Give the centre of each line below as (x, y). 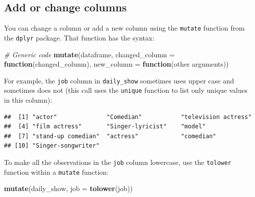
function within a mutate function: (56, 172)
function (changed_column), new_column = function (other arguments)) (116, 64)
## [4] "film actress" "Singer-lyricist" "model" (105, 127)
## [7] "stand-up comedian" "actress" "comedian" (110, 136)
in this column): (28, 100)
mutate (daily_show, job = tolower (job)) (68, 188)
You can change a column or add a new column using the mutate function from (124, 28)
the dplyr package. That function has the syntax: (79, 37)
